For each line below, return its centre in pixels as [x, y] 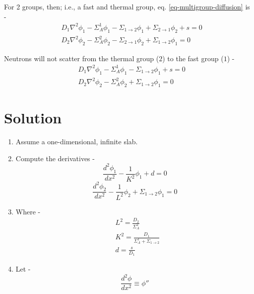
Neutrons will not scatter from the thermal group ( [82, 58]
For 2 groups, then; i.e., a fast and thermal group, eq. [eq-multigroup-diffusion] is [127, 6]
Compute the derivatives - [55, 158]
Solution [33, 118]
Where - [28, 211]
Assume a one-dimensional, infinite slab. [77, 142]
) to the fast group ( [193, 58]
